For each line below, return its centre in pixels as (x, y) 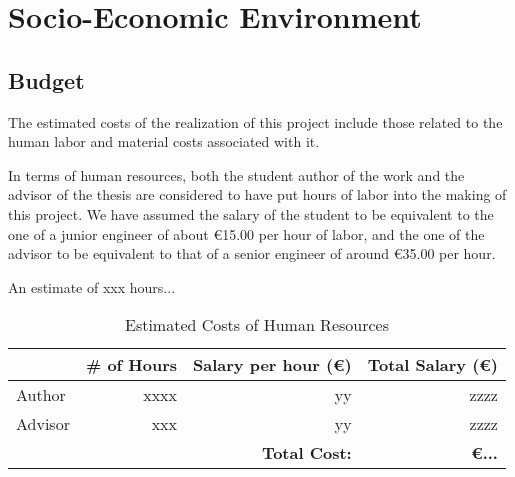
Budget (46, 79)
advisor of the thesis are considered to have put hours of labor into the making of (257, 194)
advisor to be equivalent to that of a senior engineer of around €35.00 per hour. (252, 253)
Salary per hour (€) (272, 365)
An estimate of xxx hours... (92, 286)
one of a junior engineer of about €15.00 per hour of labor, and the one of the (246, 233)
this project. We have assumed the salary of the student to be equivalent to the (251, 213)
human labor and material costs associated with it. (164, 141)
